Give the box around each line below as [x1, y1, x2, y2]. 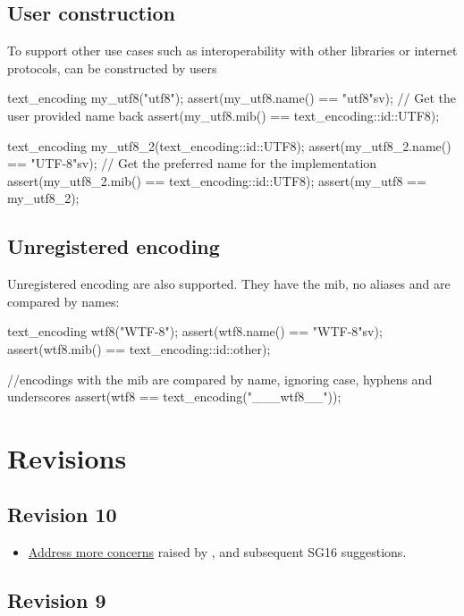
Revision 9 [7, 586, 106, 614]
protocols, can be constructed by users [7, 58, 217, 77]
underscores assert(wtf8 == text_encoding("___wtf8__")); [7, 387, 342, 406]
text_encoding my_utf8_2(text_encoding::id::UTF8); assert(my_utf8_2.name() [7, 136, 451, 155]
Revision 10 [7, 501, 117, 528]
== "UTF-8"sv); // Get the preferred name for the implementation [7, 154, 377, 173]
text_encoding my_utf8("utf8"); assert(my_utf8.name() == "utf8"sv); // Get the [7, 89, 457, 107]
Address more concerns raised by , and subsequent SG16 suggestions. [28, 543, 407, 561]
